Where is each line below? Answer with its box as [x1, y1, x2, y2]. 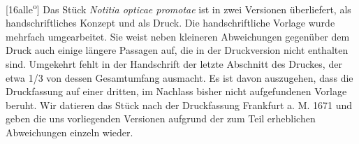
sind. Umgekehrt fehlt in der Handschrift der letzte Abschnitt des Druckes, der [6, 57, 342, 71]
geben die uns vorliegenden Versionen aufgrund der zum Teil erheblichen [6, 111, 316, 126]
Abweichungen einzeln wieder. [6, 125, 133, 139]
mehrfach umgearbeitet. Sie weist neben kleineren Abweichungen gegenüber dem [6, 29, 350, 43]
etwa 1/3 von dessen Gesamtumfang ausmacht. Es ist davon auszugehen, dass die [6, 70, 353, 85]
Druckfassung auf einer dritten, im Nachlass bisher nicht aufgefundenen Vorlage [6, 84, 347, 99]
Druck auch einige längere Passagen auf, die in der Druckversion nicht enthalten [6, 43, 349, 57]
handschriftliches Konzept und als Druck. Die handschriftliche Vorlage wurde [6, 15, 335, 30]
